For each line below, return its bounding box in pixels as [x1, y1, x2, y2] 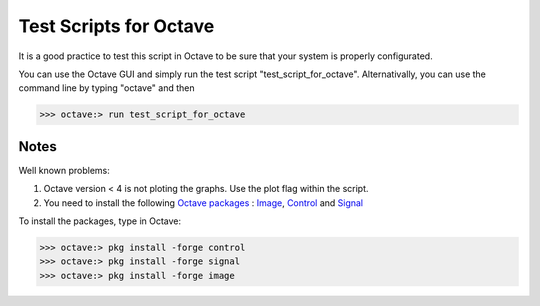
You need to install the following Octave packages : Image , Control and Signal [43, 196, 364, 209]
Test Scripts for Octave [18, 15, 215, 37]
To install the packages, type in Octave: [18, 215, 182, 227]
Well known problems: [18, 164, 110, 176]
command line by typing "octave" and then [18, 82, 195, 94]
